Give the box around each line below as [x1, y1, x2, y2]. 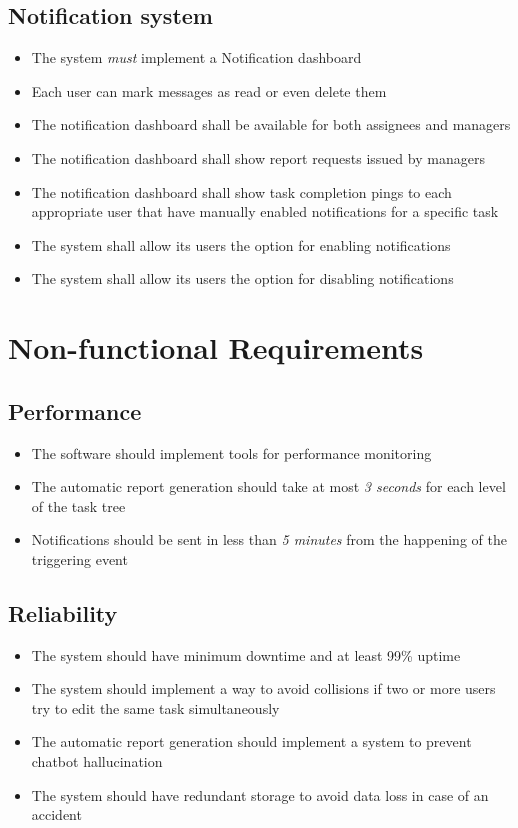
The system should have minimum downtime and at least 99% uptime [31, 644, 461, 665]
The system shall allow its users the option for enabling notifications [31, 234, 451, 255]
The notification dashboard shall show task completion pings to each [31, 181, 452, 202]
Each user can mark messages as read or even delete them [31, 80, 387, 101]
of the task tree [31, 495, 126, 516]
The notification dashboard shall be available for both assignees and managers [31, 114, 511, 135]
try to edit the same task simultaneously [31, 697, 280, 718]
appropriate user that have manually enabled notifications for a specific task [31, 201, 499, 222]
